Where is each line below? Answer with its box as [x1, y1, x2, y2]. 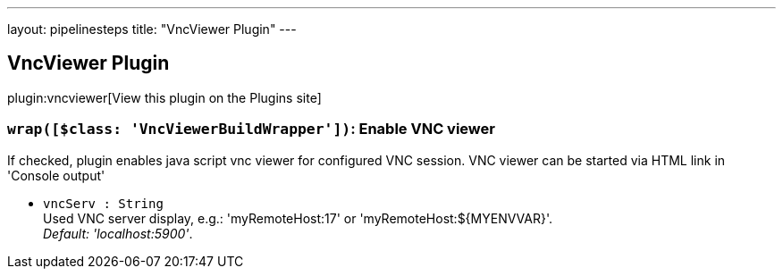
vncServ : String [43, 196, 164, 211]
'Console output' [7, 167, 105, 183]
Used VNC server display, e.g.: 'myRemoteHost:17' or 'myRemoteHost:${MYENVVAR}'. [43, 210, 552, 226]
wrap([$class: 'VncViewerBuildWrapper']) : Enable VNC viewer [7, 120, 495, 138]
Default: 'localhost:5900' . [43, 225, 193, 241]
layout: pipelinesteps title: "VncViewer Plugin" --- [7, 21, 297, 37]
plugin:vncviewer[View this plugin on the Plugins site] [7, 89, 322, 105]
